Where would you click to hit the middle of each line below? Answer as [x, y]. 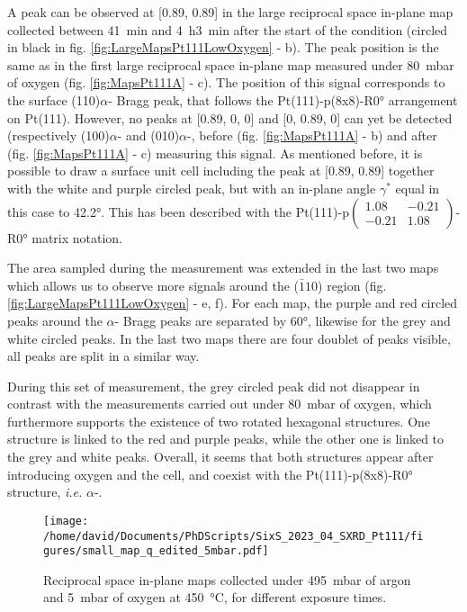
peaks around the [55, 320]
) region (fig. [352, 285]
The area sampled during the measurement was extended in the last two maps [223, 268]
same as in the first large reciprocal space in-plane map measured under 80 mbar [231, 64]
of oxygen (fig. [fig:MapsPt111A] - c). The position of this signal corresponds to [226, 82]
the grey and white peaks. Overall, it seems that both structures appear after [220, 457]
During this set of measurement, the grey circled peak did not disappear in [214, 386]
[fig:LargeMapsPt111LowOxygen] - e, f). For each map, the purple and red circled [233, 303]
